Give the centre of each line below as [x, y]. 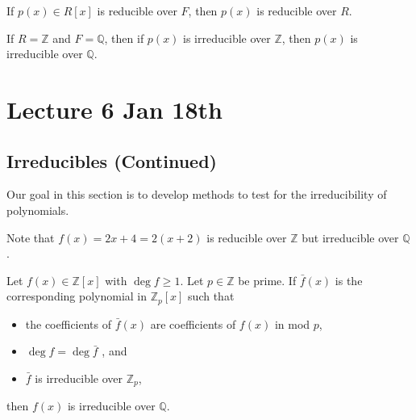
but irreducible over [350, 237]
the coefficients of [69, 323]
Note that [31, 237]
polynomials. [38, 210]
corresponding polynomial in [77, 296]
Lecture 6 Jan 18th [114, 109]
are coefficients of [193, 323]
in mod [292, 323]
